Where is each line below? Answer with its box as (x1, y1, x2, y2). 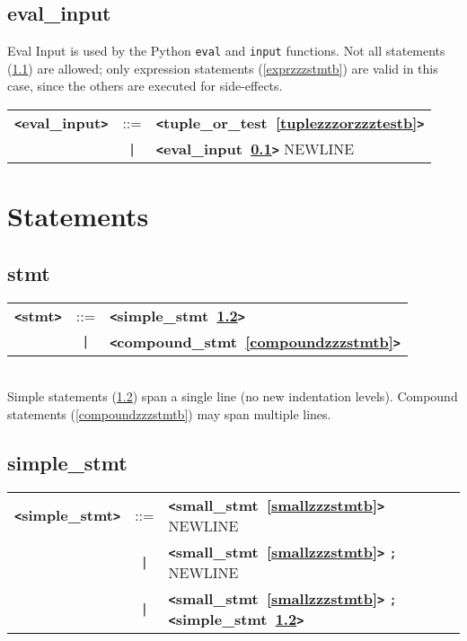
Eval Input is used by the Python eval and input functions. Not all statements (7, 41, 445, 60)
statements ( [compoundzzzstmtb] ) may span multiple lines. (7, 404, 331, 423)
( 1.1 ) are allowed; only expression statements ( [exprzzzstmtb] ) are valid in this (7, 58, 438, 77)
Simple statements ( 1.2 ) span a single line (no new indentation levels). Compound (7, 387, 458, 406)
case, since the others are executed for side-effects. (7, 76, 283, 95)
